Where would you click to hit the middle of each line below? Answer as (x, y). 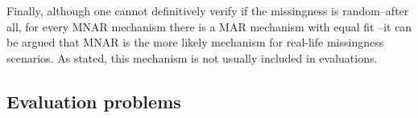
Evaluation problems (94, 101)
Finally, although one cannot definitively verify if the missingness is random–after (208, 10)
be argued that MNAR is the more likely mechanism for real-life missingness (195, 42)
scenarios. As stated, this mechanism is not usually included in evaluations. (192, 57)
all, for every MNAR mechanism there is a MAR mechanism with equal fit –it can (209, 26)
